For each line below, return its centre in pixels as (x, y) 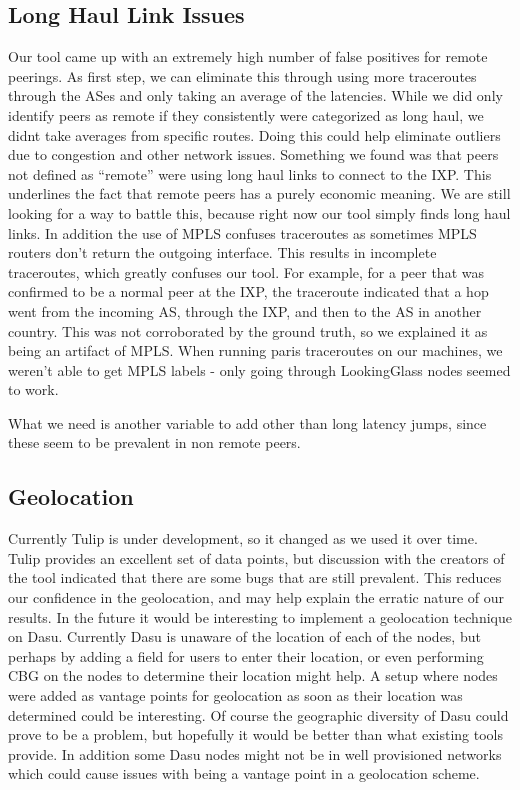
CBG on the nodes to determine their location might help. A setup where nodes (253, 675)
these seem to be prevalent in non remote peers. (154, 442)
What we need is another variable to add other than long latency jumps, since (247, 422)
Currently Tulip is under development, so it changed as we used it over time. (243, 538)
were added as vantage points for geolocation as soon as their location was (235, 695)
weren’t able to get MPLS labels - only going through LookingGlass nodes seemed (259, 369)
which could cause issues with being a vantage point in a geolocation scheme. (244, 773)
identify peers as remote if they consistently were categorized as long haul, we (246, 114)
